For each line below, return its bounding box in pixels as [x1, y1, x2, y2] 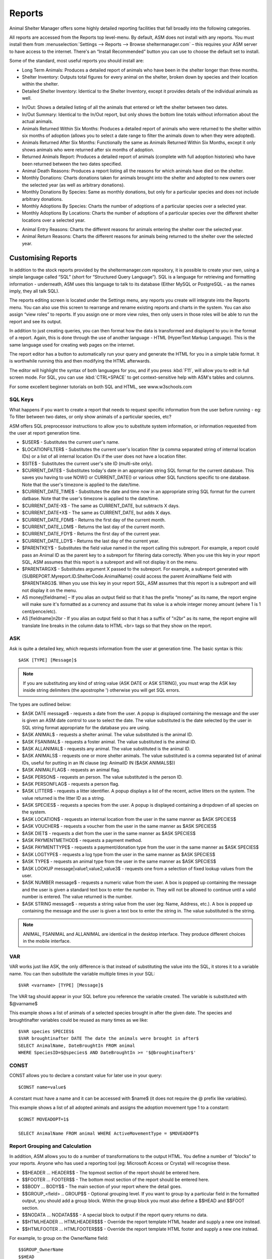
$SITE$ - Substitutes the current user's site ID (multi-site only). [22, 460, 153, 466]
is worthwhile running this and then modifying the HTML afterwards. [9, 358, 151, 364]
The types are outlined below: [9, 701, 72, 707]
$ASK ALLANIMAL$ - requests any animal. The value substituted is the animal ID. [22, 745, 191, 751]
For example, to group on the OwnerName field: [9, 1235, 108, 1241]
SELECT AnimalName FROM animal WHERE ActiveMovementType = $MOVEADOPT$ [18, 1131, 199, 1136]
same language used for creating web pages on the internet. [9, 341, 135, 347]
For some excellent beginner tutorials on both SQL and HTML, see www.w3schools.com [9, 383, 192, 390]
